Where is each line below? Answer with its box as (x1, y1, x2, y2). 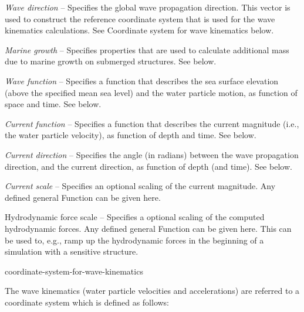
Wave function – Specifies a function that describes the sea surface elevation (5, 74, 279, 87)
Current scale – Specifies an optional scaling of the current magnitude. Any (5, 180, 276, 192)
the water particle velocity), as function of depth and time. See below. (5, 129, 256, 141)
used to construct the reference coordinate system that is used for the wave (5, 12, 275, 25)
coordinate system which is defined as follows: (5, 296, 170, 308)
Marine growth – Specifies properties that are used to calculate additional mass (5, 43, 289, 56)
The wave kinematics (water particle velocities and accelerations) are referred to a (5, 284, 300, 297)
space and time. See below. (5, 98, 102, 110)
